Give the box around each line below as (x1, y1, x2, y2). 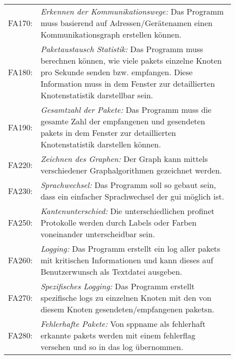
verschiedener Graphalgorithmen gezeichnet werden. (40, 164, 222, 176)
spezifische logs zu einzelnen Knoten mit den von (40, 292, 211, 303)
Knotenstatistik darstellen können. (40, 138, 161, 150)
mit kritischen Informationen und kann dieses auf (40, 254, 213, 266)
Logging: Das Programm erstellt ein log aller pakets (40, 243, 220, 254)
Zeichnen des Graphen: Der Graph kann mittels (40, 153, 208, 164)
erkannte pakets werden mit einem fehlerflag (40, 329, 195, 341)
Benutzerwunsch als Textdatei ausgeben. (40, 266, 182, 277)
